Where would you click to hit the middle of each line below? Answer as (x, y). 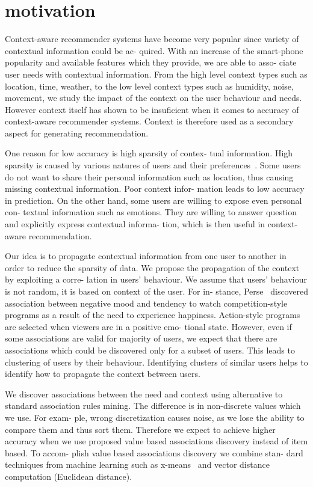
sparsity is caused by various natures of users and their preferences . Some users (153, 165)
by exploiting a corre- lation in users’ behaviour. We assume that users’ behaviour (156, 279)
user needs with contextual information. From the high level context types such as (156, 74)
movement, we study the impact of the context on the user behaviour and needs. (153, 98)
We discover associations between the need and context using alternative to (144, 394)
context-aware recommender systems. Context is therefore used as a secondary (149, 121)
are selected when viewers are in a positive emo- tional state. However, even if (148, 326)
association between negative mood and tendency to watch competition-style (146, 303)
